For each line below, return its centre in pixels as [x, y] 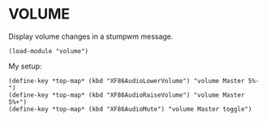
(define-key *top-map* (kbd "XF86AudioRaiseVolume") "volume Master [127, 95]
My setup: [25, 66]
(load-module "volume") [49, 51]
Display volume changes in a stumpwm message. [91, 36]
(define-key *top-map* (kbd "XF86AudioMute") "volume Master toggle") [130, 109]
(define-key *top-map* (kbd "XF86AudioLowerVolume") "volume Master [127, 81]
